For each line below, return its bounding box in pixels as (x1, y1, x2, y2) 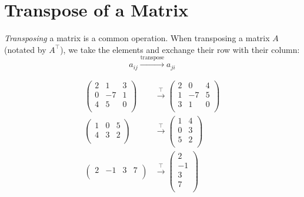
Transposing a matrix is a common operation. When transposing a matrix (4, 32, 270, 44)
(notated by (4, 43, 46, 55)
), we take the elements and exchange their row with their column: (60, 43, 300, 55)
